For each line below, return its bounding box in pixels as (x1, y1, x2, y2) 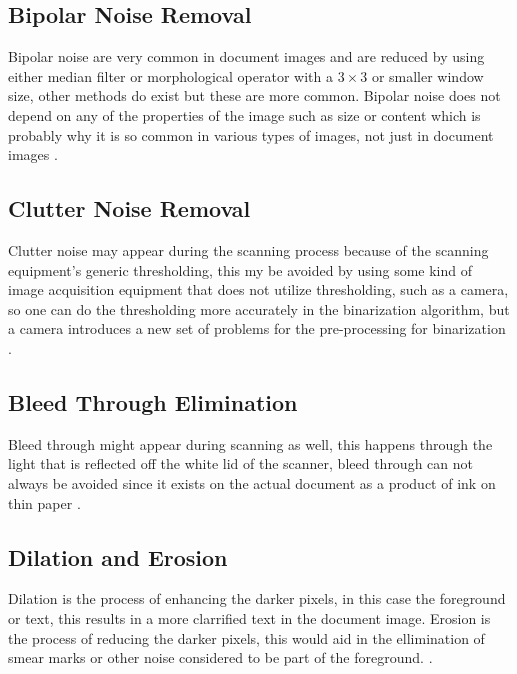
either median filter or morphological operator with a (8, 65, 333, 86)
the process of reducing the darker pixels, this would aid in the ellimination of (8, 627, 485, 648)
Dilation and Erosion (8, 541, 228, 572)
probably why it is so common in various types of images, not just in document (8, 124, 494, 145)
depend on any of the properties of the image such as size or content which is (8, 104, 481, 125)
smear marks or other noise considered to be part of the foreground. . (8, 647, 433, 668)
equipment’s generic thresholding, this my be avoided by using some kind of (8, 259, 473, 280)
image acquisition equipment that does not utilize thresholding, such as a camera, (8, 279, 509, 300)
